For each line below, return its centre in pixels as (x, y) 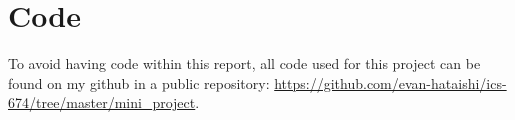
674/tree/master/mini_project (102, 102)
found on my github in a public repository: (139, 82)
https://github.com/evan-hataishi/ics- (390, 82)
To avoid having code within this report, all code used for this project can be (244, 63)
